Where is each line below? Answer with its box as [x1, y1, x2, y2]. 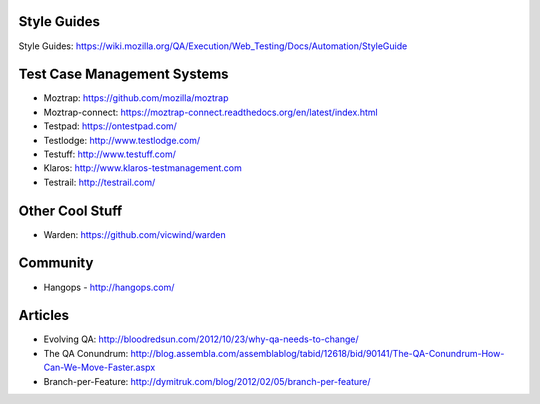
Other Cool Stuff [18, 202, 123, 219]
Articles [18, 307, 70, 324]
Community [18, 255, 94, 272]
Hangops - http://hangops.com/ [43, 281, 175, 293]
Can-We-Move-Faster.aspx [43, 361, 156, 374]
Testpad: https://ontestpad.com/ [43, 120, 177, 132]
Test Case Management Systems [18, 66, 229, 83]
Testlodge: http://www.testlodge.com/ [43, 134, 201, 146]
